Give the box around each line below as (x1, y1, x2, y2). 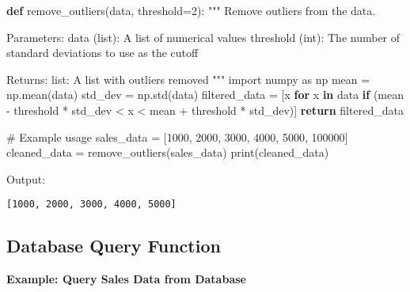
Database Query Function (6, 233, 221, 258)
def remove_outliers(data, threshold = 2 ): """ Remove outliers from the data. (6, 2, 376, 18)
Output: (6, 170, 46, 187)
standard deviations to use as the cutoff (6, 44, 199, 61)
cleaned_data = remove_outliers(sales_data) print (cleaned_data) (6, 144, 329, 161)
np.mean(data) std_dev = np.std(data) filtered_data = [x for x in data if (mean (6, 86, 404, 103)
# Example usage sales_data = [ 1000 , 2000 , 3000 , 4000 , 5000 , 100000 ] (6, 128, 348, 145)
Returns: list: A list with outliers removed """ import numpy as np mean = (6, 70, 370, 87)
